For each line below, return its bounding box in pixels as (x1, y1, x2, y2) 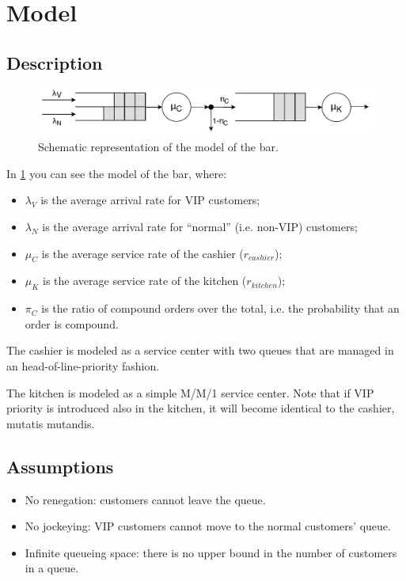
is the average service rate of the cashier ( (41, 245, 244, 261)
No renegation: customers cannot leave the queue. (25, 491, 266, 507)
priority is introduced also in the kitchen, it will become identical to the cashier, (6, 400, 395, 416)
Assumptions (6, 454, 114, 478)
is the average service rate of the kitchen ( (43, 272, 247, 289)
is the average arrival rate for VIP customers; (40, 192, 260, 208)
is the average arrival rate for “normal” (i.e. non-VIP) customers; (42, 218, 358, 234)
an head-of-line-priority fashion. (6, 357, 160, 374)
